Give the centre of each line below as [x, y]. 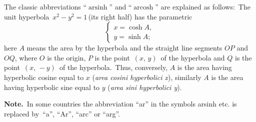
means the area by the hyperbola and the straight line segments [124, 48]
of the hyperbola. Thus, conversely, [113, 67]
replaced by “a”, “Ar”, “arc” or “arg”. [62, 113]
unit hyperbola [27, 16]
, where [26, 57]
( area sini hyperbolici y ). [145, 87]
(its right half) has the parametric [140, 16]
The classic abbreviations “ [45, 6]
